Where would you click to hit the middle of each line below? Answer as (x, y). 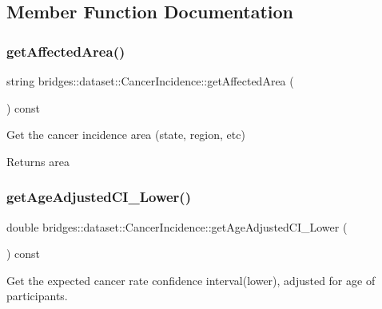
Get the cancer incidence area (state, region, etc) (126, 135)
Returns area (38, 161)
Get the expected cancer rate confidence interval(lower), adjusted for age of (191, 280)
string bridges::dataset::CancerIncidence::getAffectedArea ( (150, 81)
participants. (37, 296)
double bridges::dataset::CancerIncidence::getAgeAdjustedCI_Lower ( (177, 226)
